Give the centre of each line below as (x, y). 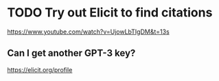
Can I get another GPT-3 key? (71, 53)
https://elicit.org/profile (40, 69)
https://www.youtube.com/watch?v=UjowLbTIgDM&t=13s (88, 32)
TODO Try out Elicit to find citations (110, 13)
